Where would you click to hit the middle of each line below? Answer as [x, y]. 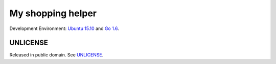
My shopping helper [53, 13]
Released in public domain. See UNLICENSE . [56, 55]
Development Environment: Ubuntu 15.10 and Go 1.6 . [64, 28]
